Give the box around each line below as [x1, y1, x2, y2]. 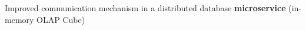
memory [5, 13, 34, 25]
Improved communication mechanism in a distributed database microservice [5, 2, 286, 14]
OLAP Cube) [36, 13, 85, 25]
